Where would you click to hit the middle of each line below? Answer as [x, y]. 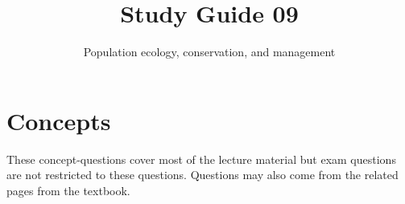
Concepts [59, 120]
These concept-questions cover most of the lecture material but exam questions [201, 159]
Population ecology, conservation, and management [209, 52]
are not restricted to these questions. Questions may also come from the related [202, 175]
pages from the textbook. [68, 190]
